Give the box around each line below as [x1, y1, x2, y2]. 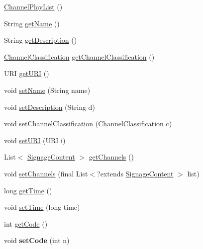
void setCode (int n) [4, 235, 70, 246]
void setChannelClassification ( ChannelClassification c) [4, 118, 172, 129]
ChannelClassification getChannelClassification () [4, 51, 155, 62]
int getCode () [4, 218, 48, 229]
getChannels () [89, 152, 134, 162]
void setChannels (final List [4, 168, 88, 178]
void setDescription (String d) [4, 101, 95, 112]
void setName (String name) [4, 84, 91, 95]
